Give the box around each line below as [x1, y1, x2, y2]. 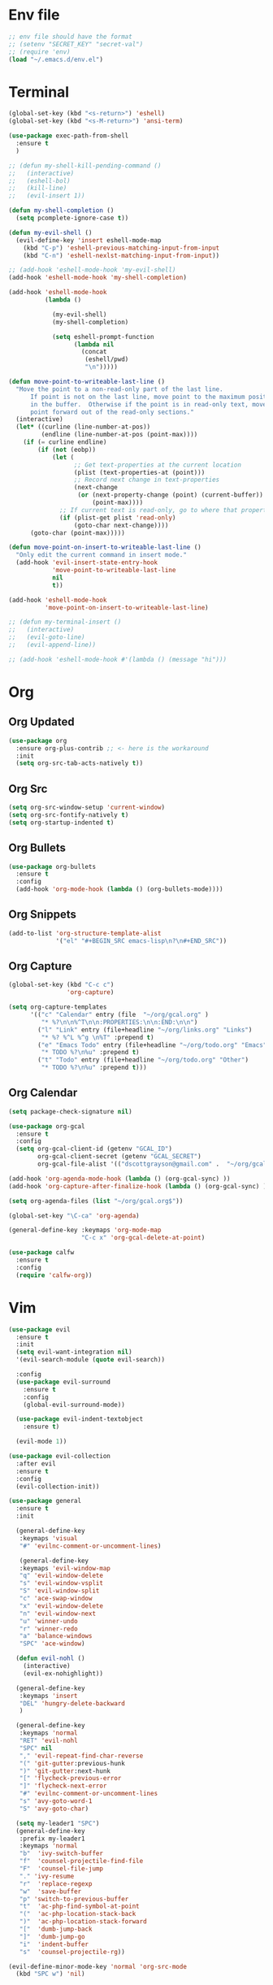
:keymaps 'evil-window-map [19, 1564, 111, 1572]
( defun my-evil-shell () [8, 228, 93, 237]
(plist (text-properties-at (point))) [73, 468, 206, 476]
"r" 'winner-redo [19, 1624, 79, 1633]
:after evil [15, 1459, 57, 1468]
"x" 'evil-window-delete [19, 1601, 104, 1610]
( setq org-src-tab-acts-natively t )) [15, 759, 144, 767]
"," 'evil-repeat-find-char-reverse [19, 1752, 144, 1760]
